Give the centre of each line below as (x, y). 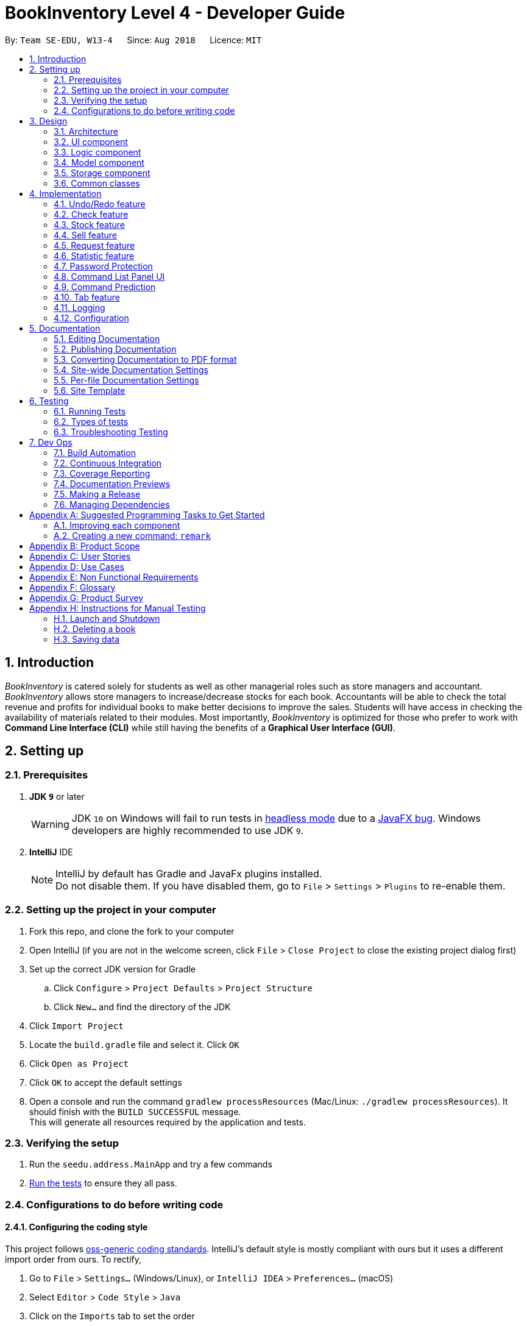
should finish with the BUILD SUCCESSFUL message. (135, 1111)
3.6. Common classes (97, 183)
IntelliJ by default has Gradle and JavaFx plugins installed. (189, 873)
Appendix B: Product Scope (85, 546)
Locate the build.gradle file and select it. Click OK (134, 1044)
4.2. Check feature (91, 214)
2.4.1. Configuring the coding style (76, 1227)
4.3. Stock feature (89, 224)
